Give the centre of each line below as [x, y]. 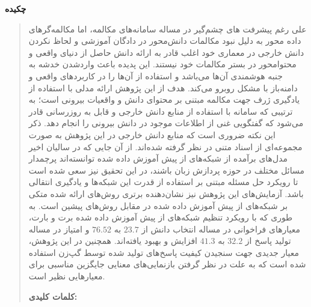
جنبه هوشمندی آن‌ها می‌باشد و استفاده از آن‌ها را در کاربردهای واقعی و [155, 75]
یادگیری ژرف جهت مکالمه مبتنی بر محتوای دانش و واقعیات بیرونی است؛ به [164, 99]
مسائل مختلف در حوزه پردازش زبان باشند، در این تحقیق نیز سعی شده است [166, 170]
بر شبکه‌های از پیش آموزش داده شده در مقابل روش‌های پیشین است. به [158, 205]
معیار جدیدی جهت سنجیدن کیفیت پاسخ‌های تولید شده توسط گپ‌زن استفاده [164, 252]
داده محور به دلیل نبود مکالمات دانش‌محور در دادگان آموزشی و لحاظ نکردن [165, 41]
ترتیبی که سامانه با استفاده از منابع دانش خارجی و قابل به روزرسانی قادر [161, 111]
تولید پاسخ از [268, 241]
